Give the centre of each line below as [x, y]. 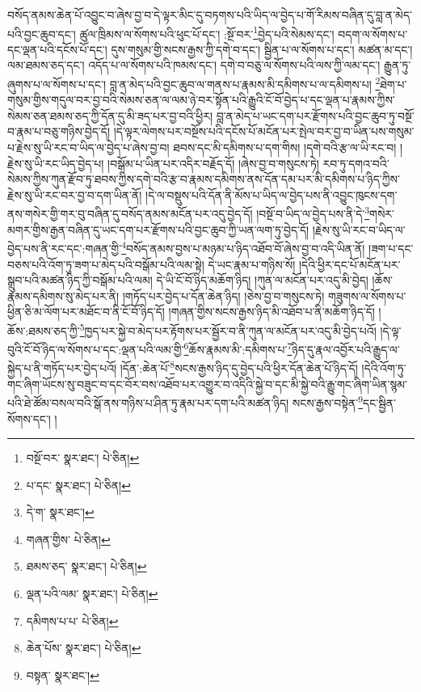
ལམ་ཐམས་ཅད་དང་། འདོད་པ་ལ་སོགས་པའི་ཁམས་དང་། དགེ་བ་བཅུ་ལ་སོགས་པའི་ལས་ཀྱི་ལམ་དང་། [194, 65]
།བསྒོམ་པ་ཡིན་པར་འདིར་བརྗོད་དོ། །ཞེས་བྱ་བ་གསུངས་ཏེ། [213, 163]
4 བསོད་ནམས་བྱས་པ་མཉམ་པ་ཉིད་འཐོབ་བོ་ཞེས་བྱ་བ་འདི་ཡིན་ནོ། [243, 247]
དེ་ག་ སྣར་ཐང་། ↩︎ [60, 512]
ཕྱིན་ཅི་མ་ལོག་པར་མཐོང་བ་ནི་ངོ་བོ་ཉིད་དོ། [86, 312]
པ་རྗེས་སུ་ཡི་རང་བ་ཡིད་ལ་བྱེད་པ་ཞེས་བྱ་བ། [88, 148]
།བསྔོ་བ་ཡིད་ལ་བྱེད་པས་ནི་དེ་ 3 [313, 213]
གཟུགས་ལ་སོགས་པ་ [367, 295]
